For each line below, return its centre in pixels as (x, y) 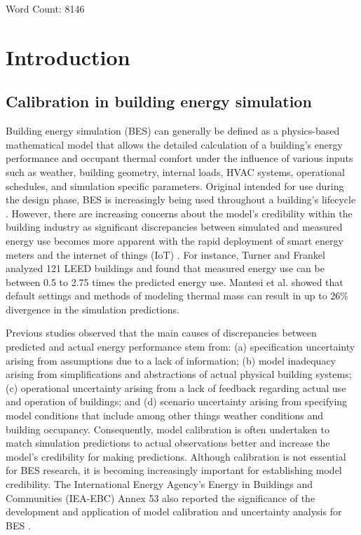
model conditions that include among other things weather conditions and (165, 415)
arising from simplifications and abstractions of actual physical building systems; (179, 374)
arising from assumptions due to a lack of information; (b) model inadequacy (171, 360)
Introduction (68, 56)
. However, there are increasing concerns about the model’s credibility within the (179, 213)
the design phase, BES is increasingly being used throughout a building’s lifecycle (181, 199)
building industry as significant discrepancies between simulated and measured (174, 227)
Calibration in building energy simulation (159, 101)
